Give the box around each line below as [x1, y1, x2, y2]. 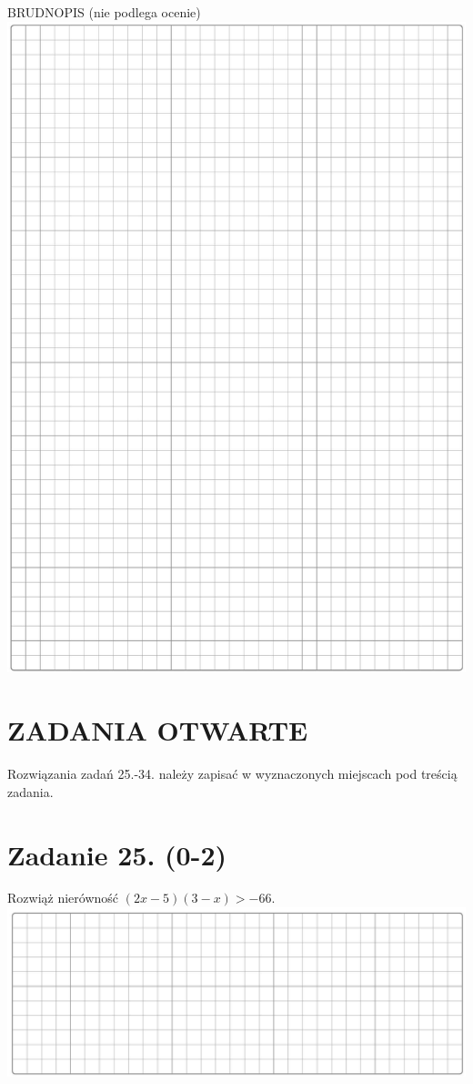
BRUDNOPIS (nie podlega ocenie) [7, 3, 201, 21]
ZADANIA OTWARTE [7, 711, 308, 749]
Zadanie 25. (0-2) [7, 835, 226, 873]
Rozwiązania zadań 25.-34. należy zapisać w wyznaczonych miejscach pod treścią [7, 764, 458, 783]
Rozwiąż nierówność [7, 888, 119, 907]
